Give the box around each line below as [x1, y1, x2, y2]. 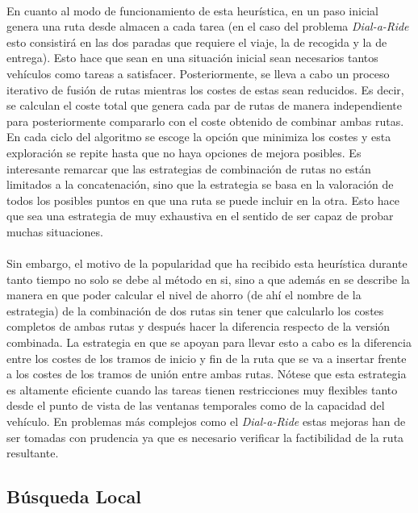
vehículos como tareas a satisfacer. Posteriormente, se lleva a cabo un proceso [6, 65, 390, 81]
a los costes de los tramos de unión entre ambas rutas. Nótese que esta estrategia [6, 365, 407, 382]
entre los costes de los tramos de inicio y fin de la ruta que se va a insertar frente [6, 349, 407, 366]
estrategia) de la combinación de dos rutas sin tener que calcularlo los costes [6, 302, 384, 319]
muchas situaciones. [6, 223, 103, 240]
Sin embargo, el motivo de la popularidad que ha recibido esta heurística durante [6, 255, 408, 272]
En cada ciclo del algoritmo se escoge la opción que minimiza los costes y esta [6, 128, 391, 145]
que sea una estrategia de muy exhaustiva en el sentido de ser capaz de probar [6, 207, 394, 224]
